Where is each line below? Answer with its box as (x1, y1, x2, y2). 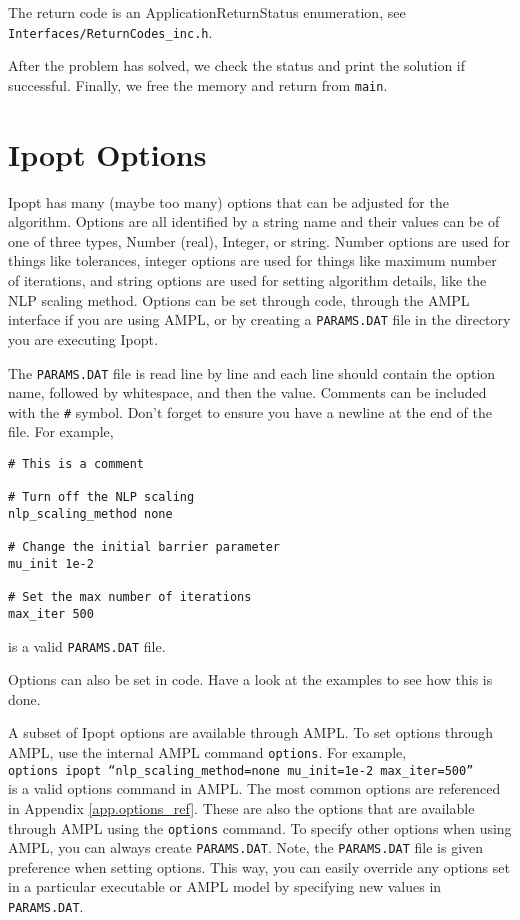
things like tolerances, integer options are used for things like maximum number (8, 250, 497, 271)
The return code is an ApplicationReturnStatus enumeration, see (8, 2, 406, 22)
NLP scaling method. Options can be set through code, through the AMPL (8, 289, 470, 310)
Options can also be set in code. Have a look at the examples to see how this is (8, 669, 493, 690)
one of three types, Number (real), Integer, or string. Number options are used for (8, 230, 510, 251)
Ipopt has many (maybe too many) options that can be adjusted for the (8, 191, 449, 212)
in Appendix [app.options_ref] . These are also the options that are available (8, 797, 475, 818)
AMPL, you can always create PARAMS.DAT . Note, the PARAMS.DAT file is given (8, 837, 484, 858)
